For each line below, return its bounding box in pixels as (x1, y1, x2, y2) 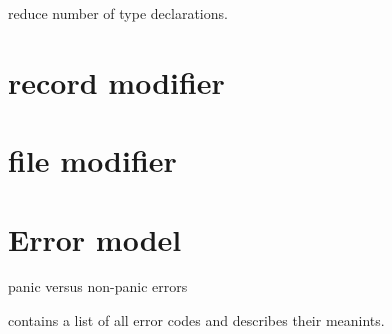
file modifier (8, 140, 177, 181)
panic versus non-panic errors (8, 276, 188, 297)
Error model (8, 218, 182, 259)
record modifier (8, 61, 225, 102)
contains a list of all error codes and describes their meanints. (8, 310, 385, 331)
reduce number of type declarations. (8, 3, 228, 23)
